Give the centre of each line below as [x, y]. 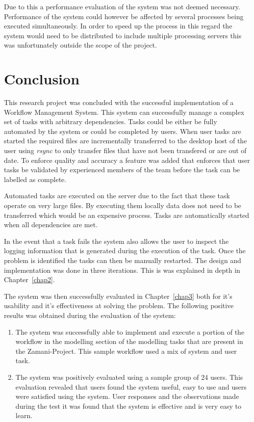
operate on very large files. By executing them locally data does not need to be [123, 205]
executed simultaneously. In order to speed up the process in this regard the [118, 26]
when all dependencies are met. [51, 224]
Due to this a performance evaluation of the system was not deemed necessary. [122, 6]
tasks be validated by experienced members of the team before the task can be [122, 170]
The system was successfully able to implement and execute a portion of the [130, 331]
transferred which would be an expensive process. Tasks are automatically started [127, 215]
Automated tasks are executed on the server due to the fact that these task [117, 196]
